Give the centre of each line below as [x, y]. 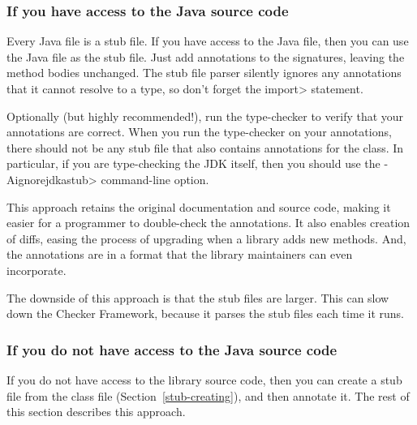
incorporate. [37, 270]
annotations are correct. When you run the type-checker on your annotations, [199, 132]
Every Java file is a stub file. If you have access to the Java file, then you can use [208, 41]
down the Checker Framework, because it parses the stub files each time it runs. [206, 313]
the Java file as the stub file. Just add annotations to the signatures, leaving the [206, 56]
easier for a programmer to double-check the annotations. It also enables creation [208, 223]
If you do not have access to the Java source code [172, 349]
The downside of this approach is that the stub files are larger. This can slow [198, 297]
